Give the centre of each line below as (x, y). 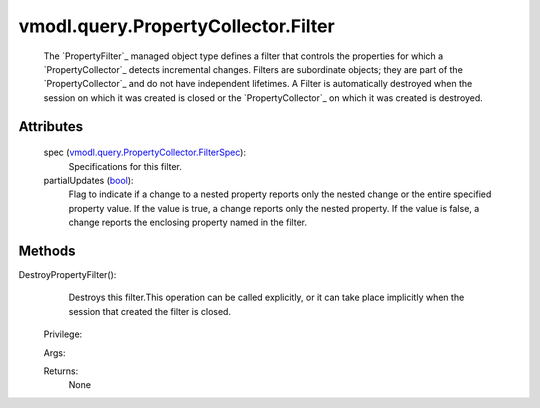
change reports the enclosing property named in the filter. (187, 222)
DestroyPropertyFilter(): (67, 274)
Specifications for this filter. (125, 166)
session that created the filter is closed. (150, 311)
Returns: (61, 371)
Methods (47, 250)
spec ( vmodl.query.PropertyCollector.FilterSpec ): (145, 152)
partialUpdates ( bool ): (88, 180)
